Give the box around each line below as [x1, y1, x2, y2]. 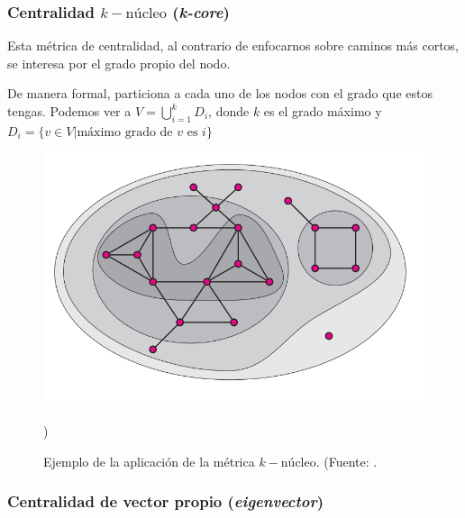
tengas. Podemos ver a [7, 102, 132, 120]
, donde [208, 102, 250, 120]
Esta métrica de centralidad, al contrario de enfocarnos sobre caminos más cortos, [7, 36, 460, 55]
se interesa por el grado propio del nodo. [7, 53, 231, 72]
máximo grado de [77, 125, 173, 139]
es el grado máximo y [263, 102, 382, 120]
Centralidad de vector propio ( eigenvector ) [7, 490, 324, 513]
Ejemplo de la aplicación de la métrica [43, 451, 255, 470]
